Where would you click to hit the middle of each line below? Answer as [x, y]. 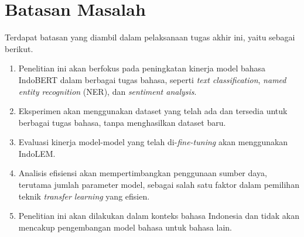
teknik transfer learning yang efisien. [84, 196]
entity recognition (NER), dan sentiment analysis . [107, 91]
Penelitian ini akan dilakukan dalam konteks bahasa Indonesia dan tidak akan [159, 216]
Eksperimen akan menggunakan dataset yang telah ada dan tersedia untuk [153, 111]
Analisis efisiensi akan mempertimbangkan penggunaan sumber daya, [143, 173]
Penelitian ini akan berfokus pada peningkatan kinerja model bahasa [142, 68]
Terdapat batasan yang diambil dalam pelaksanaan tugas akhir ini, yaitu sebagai [150, 37]
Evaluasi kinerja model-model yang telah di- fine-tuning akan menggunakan [153, 142]
